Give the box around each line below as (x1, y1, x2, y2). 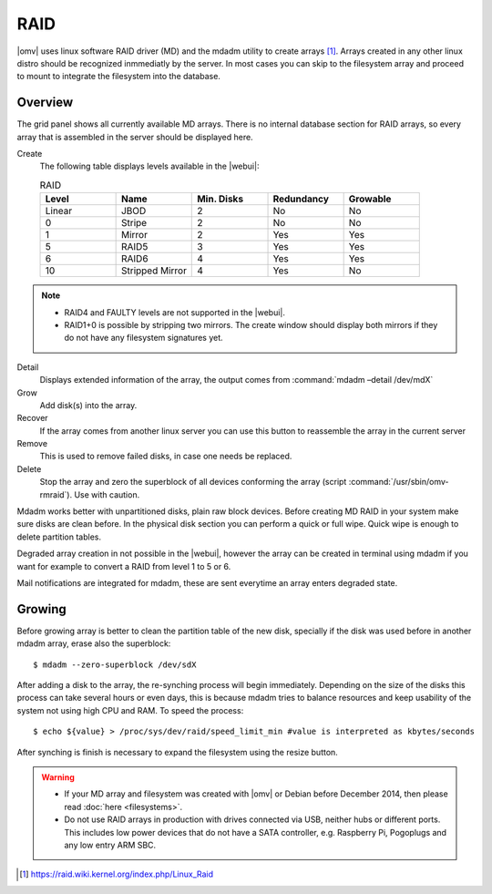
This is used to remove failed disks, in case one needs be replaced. (39, 451, 292, 462)
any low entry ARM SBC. (64, 839, 157, 850)
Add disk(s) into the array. (39, 399, 138, 410)
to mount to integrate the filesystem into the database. (16, 71, 220, 82)
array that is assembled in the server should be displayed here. (16, 131, 254, 142)
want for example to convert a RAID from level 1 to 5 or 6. (16, 560, 231, 571)
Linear (45, 205, 73, 218)
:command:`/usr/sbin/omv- (348, 477, 450, 488)
